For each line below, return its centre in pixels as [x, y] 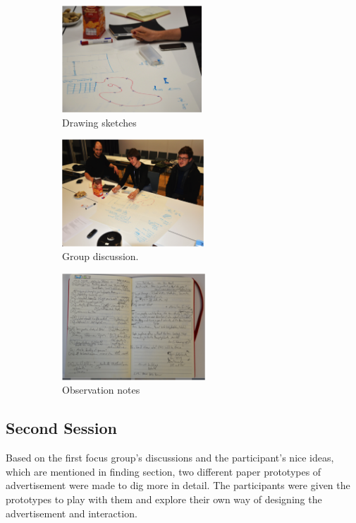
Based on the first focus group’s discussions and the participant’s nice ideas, [170, 458]
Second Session [61, 428]
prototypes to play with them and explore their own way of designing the [164, 499]
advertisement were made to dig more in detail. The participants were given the [178, 485]
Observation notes [101, 390]
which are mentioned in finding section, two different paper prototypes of [164, 471]
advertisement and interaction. [72, 513]
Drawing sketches [99, 122]
